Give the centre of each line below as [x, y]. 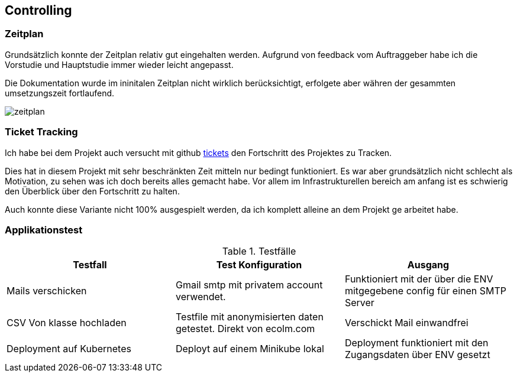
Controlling [38, 10]
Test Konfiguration [259, 265]
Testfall [90, 265]
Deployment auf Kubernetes [69, 349]
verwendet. [201, 297]
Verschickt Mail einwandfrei [406, 323]
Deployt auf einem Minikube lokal [250, 349]
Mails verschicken [47, 291]
